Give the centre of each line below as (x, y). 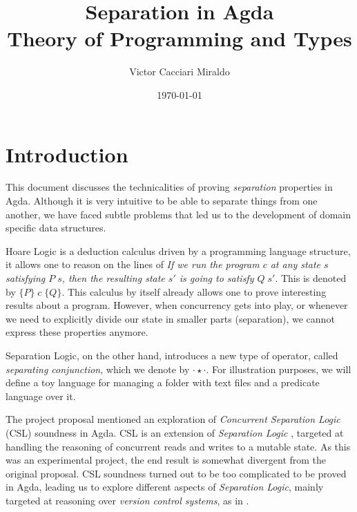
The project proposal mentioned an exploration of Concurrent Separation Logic (173, 419)
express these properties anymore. (77, 332)
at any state (295, 264)
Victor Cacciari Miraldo (180, 72)
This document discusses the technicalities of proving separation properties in (169, 187)
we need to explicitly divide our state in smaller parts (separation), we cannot (170, 318)
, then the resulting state (113, 278)
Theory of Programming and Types (180, 38)
